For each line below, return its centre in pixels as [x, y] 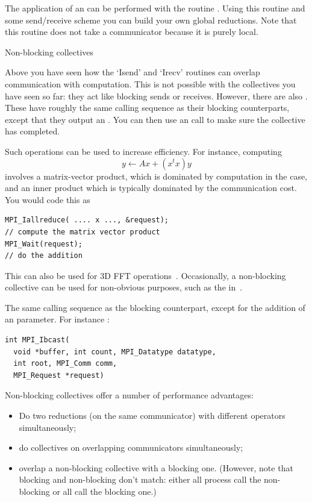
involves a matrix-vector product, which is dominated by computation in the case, [156, 176]
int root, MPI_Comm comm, [65, 364]
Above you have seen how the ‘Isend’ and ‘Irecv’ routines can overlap [133, 72]
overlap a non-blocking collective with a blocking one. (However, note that [156, 467]
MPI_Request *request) [59, 375]
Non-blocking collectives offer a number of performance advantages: [129, 395]
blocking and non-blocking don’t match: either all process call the [140, 479]
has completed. [33, 131]
